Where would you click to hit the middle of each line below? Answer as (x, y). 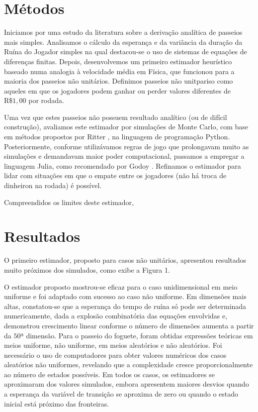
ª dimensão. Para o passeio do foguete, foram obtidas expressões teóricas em (137, 335)
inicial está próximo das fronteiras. (57, 403)
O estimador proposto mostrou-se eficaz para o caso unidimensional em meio (121, 286)
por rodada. (46, 100)
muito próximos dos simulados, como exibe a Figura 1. (87, 269)
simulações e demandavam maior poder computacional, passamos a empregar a (124, 156)
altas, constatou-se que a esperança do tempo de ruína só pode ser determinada (125, 306)
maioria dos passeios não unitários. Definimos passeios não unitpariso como (119, 81)
